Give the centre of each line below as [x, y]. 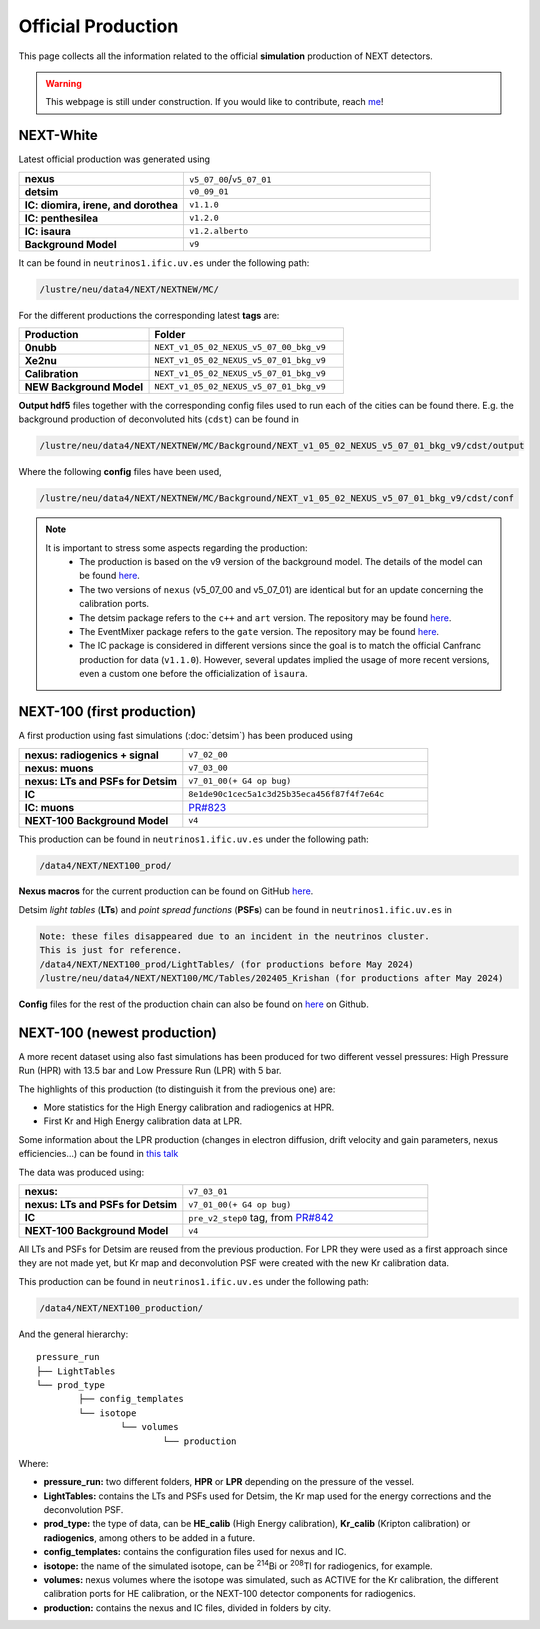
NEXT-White [58, 135]
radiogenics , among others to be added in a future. [149, 1537]
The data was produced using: [81, 1172]
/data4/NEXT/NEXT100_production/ [121, 1308]
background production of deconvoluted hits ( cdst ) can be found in [159, 419]
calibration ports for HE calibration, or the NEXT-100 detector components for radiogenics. [229, 1594]
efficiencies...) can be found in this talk [98, 1154]
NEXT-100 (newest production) [117, 1032]
